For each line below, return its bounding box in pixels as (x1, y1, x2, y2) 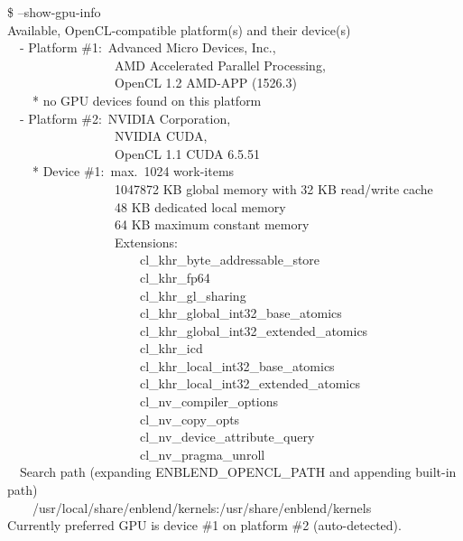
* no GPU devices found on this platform (32, 90, 262, 109)
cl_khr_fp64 (139, 267, 210, 286)
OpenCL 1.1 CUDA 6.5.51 (114, 144, 260, 163)
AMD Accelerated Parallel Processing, (114, 55, 326, 74)
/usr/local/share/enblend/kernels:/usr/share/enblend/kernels (32, 498, 372, 517)
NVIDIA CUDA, (114, 126, 208, 145)
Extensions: (114, 232, 178, 251)
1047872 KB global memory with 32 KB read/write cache (114, 179, 433, 198)
